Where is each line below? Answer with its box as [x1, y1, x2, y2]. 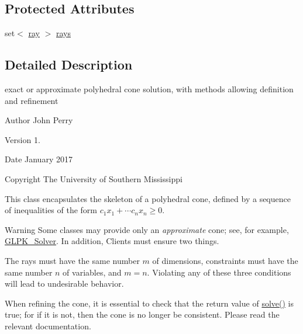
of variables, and [63, 266, 122, 278]
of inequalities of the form [5, 204, 98, 216]
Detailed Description [5, 55, 133, 74]
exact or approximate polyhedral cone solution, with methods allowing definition [5, 83, 294, 95]
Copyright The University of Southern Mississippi [5, 172, 183, 185]
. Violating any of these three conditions [147, 266, 291, 278]
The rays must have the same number [5, 254, 140, 266]
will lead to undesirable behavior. [5, 277, 124, 290]
